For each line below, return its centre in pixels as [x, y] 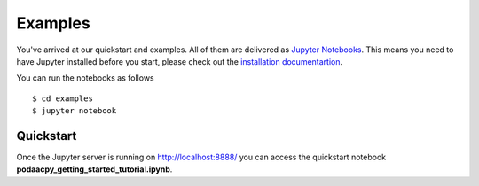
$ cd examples [63, 98]
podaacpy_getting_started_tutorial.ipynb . [94, 169]
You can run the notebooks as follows [85, 78]
